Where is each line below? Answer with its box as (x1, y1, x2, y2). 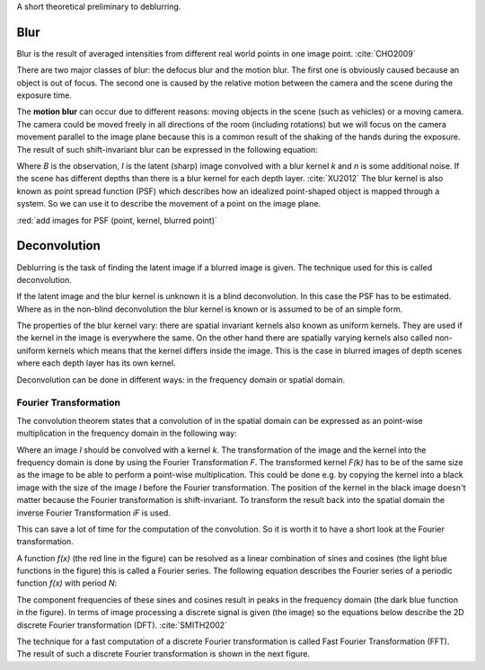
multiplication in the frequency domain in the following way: (16, 428, 237, 439)
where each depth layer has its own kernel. (16, 357, 176, 368)
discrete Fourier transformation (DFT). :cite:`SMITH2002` (16, 620, 228, 630)
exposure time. (16, 90, 72, 101)
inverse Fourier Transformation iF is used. (16, 507, 171, 518)
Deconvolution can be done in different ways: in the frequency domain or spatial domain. (16, 374, 346, 385)
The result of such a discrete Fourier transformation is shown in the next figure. (16, 648, 310, 659)
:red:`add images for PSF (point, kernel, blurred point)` (16, 215, 217, 225)
